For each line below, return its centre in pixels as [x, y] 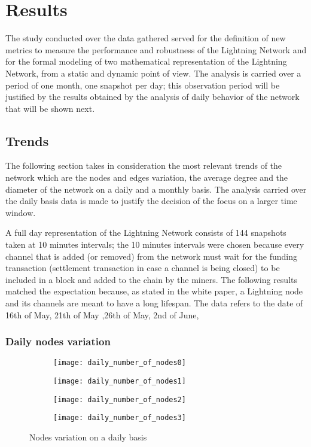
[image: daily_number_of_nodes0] [120, 363]
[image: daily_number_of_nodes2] [120, 399]
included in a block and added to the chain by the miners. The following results [151, 279]
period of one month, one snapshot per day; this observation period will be [143, 85]
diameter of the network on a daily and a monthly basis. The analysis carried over [156, 189]
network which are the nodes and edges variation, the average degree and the [147, 177]
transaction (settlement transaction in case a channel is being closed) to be [143, 268]
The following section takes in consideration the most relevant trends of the [144, 165]
